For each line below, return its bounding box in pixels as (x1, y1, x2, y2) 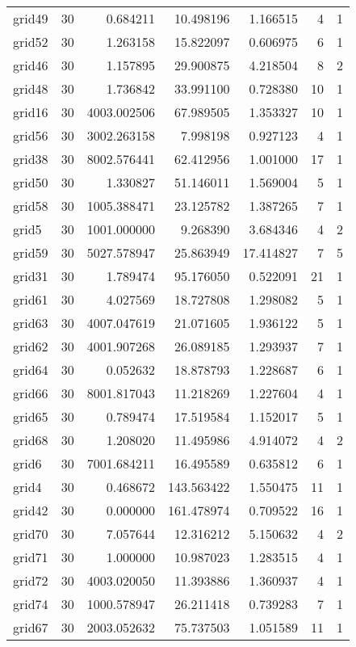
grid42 (13, 501, 48, 519)
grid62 (13, 337, 48, 355)
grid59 (13, 243, 48, 262)
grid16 (13, 103, 48, 121)
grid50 (13, 173, 48, 191)
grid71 (13, 548, 48, 566)
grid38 (13, 149, 48, 168)
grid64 (13, 360, 48, 379)
